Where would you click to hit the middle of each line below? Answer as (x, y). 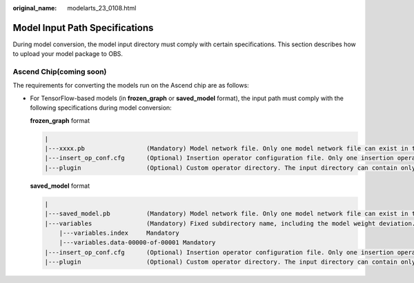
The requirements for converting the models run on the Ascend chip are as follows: (131, 86)
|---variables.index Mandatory (119, 233)
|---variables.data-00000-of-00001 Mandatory (137, 243)
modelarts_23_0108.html (102, 8)
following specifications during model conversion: (101, 108)
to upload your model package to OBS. (68, 54)
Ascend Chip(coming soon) (60, 72)
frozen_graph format (60, 120)
